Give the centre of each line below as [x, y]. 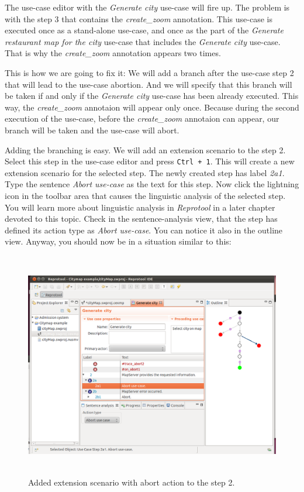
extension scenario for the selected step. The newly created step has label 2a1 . [145, 172]
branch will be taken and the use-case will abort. [92, 130]
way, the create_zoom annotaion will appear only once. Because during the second [152, 107]
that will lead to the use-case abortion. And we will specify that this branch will [148, 84]
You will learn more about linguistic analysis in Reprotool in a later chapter [140, 207]
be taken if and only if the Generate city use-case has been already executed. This [152, 96]
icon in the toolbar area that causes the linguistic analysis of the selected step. [145, 195]
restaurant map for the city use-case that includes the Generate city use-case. [143, 41]
